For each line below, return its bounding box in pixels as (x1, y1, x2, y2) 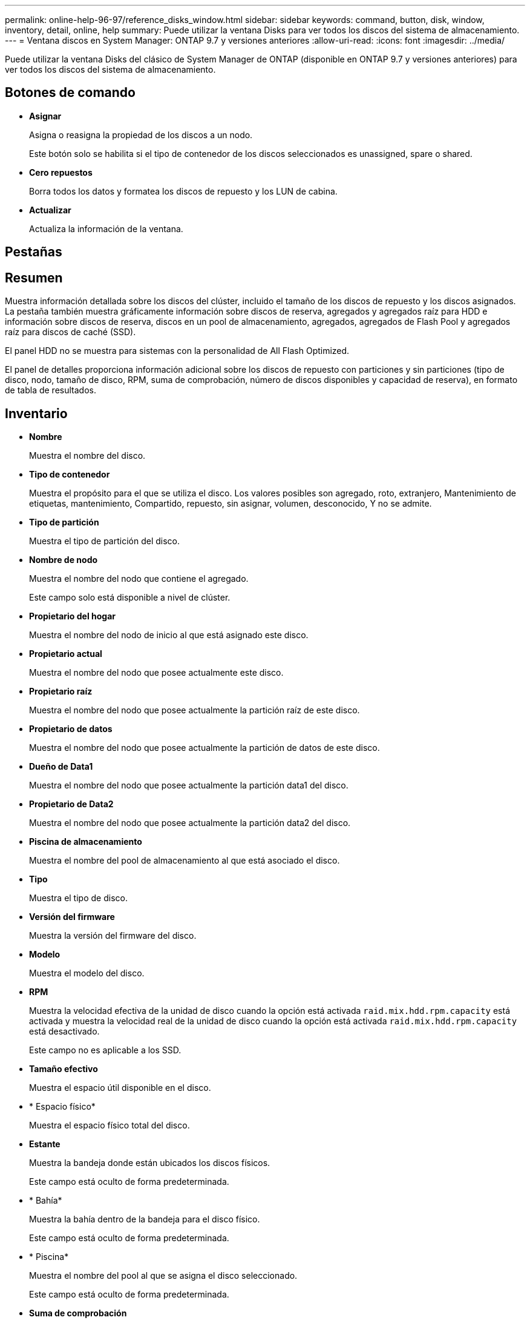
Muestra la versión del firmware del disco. (29, 930, 197, 941)
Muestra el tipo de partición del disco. (29, 535, 180, 546)
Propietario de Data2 (29, 798, 114, 809)
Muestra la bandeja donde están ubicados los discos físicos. (29, 1157, 270, 1168)
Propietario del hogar (29, 610, 116, 621)
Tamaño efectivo (29, 1063, 98, 1074)
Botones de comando (5, 85, 136, 101)
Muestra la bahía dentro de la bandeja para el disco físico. (29, 1213, 260, 1224)
